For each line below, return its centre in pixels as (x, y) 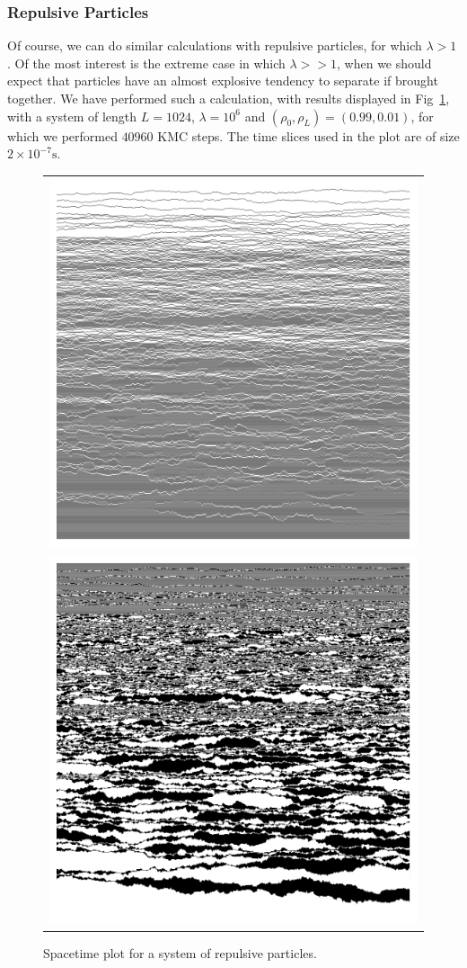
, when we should (384, 63)
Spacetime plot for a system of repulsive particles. (180, 953)
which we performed (62, 135)
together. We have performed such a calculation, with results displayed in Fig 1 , (229, 98)
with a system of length (72, 116)
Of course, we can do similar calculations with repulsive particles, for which (215, 45)
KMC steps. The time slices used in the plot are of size (308, 135)
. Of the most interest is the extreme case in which (146, 63)
